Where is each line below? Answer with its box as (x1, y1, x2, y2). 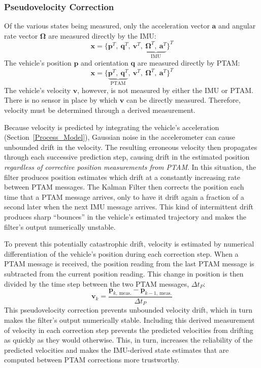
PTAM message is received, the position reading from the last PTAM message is (4, 258, 254, 269)
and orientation (81, 57, 128, 68)
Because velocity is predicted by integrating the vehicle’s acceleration (4, 121, 219, 132)
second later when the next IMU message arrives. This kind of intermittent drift (4, 201, 253, 212)
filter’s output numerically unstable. (4, 221, 116, 232)
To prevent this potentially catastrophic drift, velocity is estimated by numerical (4, 238, 254, 249)
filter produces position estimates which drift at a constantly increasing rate (4, 171, 240, 182)
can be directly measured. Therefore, (126, 95, 241, 105)
